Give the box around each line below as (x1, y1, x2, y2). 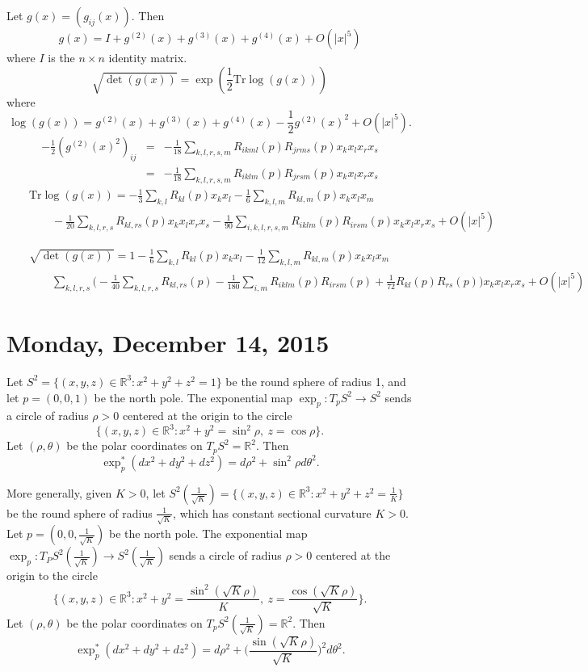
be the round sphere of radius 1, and (225, 372, 406, 389)
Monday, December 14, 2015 (6, 326, 330, 359)
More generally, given (6, 484, 112, 501)
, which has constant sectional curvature (173, 504, 372, 521)
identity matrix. (108, 49, 187, 65)
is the (48, 49, 75, 65)
